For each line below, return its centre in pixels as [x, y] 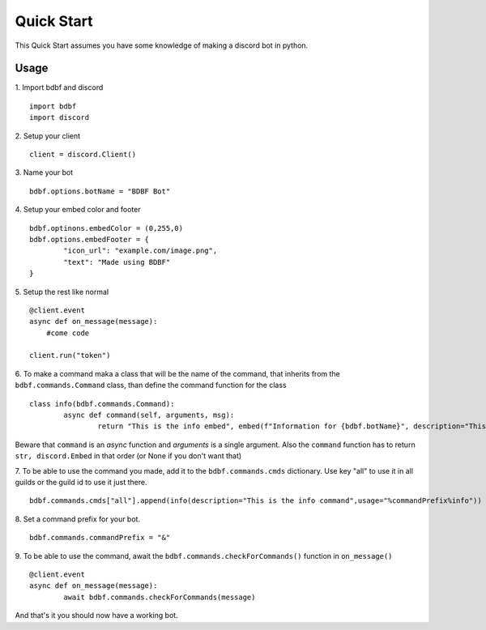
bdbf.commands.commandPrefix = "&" [100, 538]
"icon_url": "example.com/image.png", [141, 251]
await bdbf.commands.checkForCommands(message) [160, 597]
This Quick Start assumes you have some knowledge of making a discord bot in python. [162, 45]
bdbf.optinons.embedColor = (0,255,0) [107, 228]
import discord [60, 118]
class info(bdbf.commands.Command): [102, 404]
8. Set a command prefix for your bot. [78, 519]
